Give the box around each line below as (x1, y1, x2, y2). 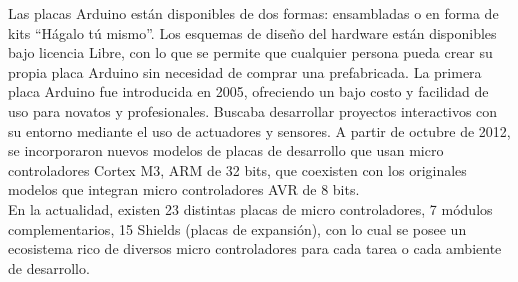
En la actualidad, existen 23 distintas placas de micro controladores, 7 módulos (8, 198, 493, 219)
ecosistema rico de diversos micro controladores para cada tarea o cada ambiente (8, 238, 502, 259)
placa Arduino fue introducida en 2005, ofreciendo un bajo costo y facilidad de (8, 81, 489, 102)
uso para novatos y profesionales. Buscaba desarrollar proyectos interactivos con (8, 100, 498, 121)
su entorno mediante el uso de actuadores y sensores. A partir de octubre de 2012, (8, 120, 511, 141)
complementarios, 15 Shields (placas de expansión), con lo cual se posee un (8, 218, 467, 239)
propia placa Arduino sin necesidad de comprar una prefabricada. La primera (8, 61, 482, 82)
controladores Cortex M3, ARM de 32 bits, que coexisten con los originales (8, 159, 467, 180)
